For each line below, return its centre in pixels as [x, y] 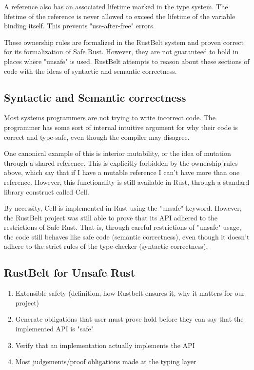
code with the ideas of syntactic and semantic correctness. [90, 71]
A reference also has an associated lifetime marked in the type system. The [116, 6]
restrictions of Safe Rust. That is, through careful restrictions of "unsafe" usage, [123, 227]
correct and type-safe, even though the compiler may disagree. [97, 137]
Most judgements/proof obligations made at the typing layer [106, 361]
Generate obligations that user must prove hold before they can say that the [129, 319]
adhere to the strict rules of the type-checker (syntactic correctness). [106, 246]
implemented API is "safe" [54, 329]
